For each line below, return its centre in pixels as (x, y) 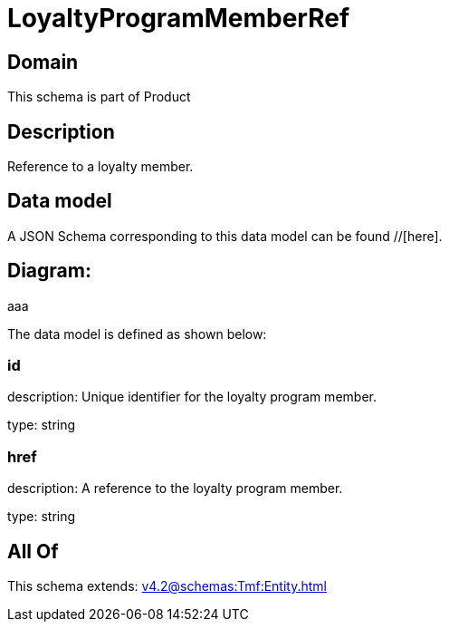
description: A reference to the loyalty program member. (175, 489)
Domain (43, 62)
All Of (33, 551)
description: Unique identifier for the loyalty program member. (192, 397)
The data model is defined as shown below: (137, 334)
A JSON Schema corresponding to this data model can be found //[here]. (225, 236)
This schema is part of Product (99, 97)
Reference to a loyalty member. (100, 167)
